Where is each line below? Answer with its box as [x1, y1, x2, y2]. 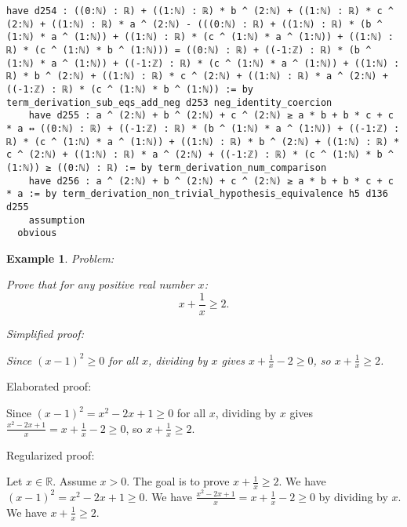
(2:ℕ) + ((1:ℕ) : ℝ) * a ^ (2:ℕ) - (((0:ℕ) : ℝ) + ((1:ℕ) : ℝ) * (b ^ [6, 18, 383, 30]
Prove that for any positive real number [6, 276, 194, 293]
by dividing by [318, 488, 388, 504]
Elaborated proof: [6, 378, 92, 394]
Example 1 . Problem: [6, 249, 114, 266]
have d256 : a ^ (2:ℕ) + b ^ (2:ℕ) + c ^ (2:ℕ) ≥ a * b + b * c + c [28, 175, 394, 187]
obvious [17, 227, 57, 239]
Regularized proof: [6, 446, 95, 463]
